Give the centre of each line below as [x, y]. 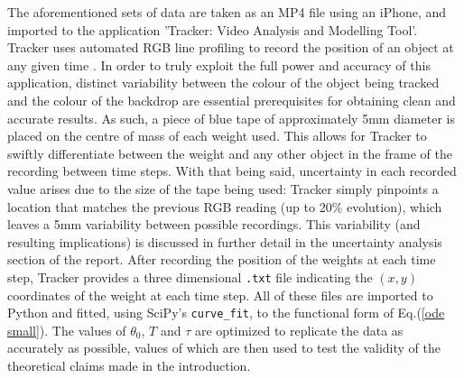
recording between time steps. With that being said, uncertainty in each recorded [232, 171]
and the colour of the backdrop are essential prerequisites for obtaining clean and [232, 100]
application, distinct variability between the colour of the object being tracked [223, 83]
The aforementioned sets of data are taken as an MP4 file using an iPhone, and [227, 12]
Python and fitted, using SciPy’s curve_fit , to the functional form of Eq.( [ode [226, 313]
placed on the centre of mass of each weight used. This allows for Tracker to [217, 136]
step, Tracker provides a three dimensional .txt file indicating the [190, 277]
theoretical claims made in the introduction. [129, 365]
